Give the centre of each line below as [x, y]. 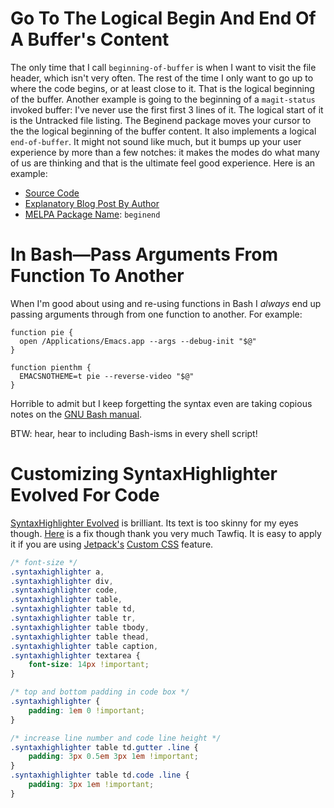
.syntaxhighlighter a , [57, 572]
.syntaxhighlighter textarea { [75, 655]
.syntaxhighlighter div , [62, 581]
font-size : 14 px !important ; [89, 665]
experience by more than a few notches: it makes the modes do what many [165, 152]
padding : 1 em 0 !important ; [86, 710]
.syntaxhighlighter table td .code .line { [100, 775]
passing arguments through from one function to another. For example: [156, 314]
